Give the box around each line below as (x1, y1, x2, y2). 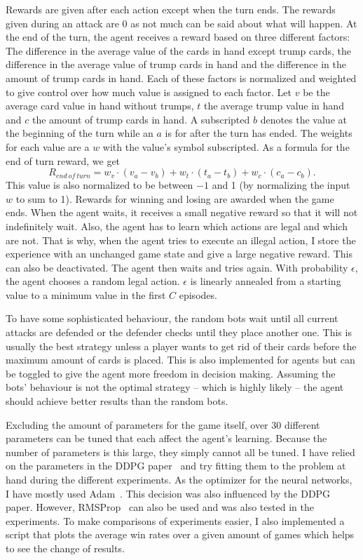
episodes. (179, 287, 217, 302)
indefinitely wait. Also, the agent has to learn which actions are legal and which (6, 218, 348, 233)
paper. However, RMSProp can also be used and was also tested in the (6, 500, 314, 514)
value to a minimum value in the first (6, 287, 166, 302)
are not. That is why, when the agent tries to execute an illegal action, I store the (6, 232, 356, 247)
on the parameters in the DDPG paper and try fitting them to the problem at (6, 458, 346, 473)
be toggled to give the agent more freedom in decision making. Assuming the (6, 366, 336, 380)
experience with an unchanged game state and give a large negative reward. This (6, 246, 352, 261)
